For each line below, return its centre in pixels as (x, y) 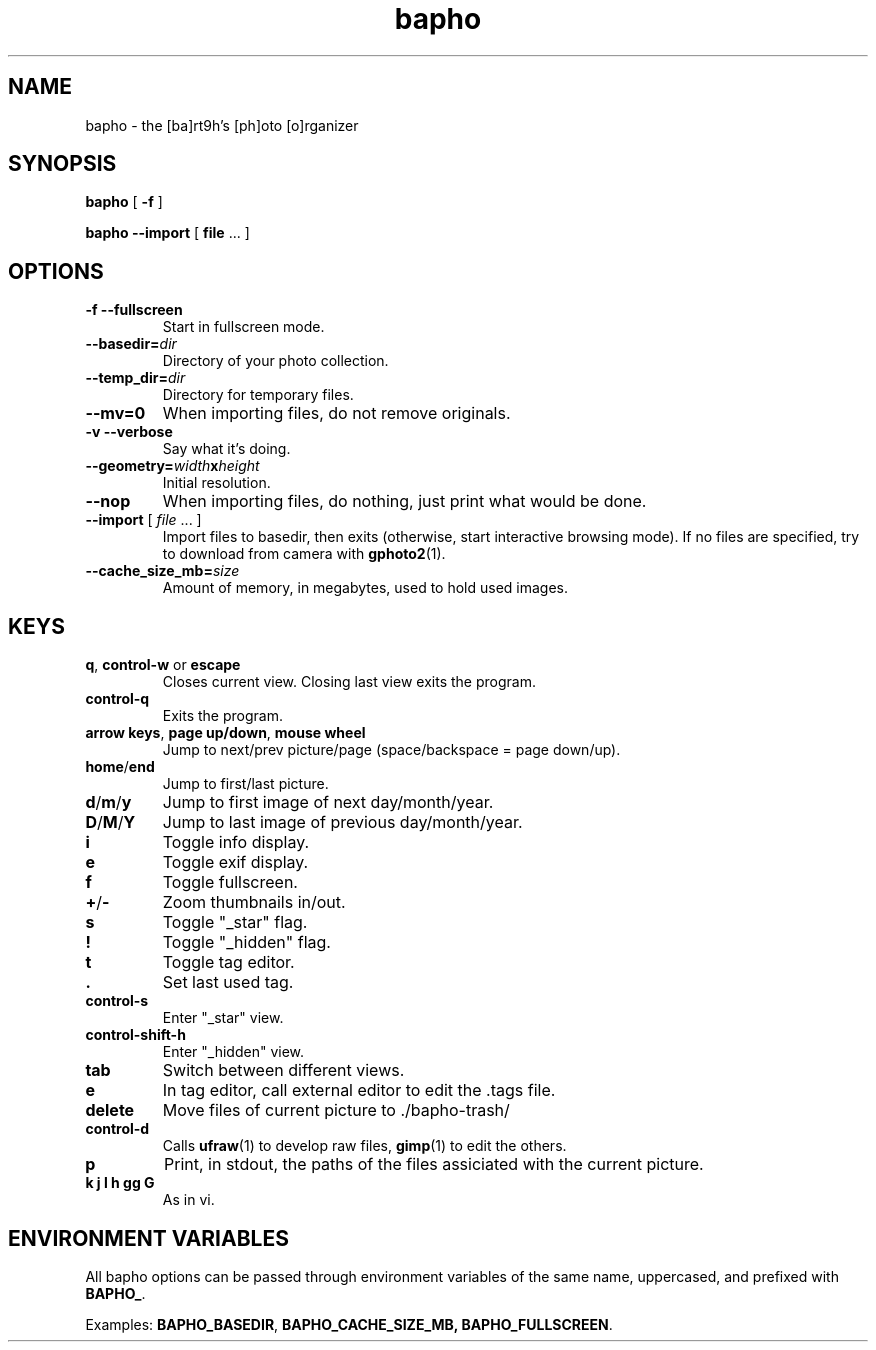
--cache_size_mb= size (162, 571)
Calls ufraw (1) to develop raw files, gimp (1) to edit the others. (364, 1146)
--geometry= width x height (172, 466)
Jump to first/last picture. (245, 784)
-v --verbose (129, 432)
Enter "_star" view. (223, 1018)
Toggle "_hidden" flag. (246, 942)
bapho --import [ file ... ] (167, 233)
